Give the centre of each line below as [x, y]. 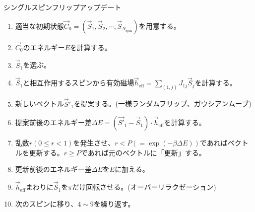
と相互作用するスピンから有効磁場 [79, 83]
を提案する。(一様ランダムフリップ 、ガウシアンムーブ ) [162, 104]
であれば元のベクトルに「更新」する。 [143, 152]
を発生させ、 [94, 143]
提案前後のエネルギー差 [53, 122]
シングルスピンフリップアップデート [63, 7]
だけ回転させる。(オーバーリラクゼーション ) [144, 187]
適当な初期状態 [39, 26]
